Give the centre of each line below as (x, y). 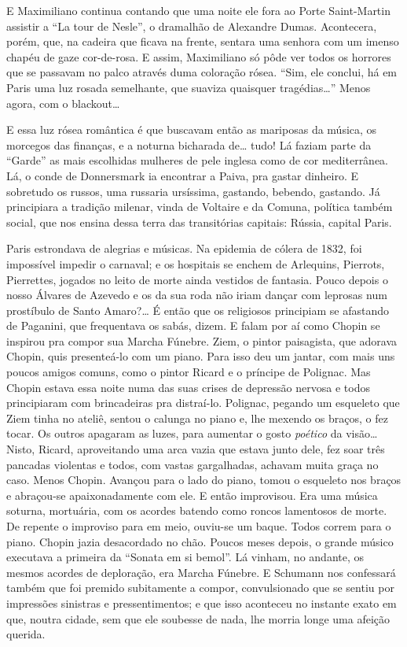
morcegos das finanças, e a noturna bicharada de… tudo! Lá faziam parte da (189, 144)
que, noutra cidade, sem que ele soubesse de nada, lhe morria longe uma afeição (198, 618)
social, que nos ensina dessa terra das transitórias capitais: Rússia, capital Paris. (199, 222)
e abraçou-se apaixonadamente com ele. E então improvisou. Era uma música (192, 495)
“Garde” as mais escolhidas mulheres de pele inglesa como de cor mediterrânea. (198, 160)
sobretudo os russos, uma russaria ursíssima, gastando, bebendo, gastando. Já (193, 191)
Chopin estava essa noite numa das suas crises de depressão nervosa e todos (188, 387)
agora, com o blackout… (63, 103)
